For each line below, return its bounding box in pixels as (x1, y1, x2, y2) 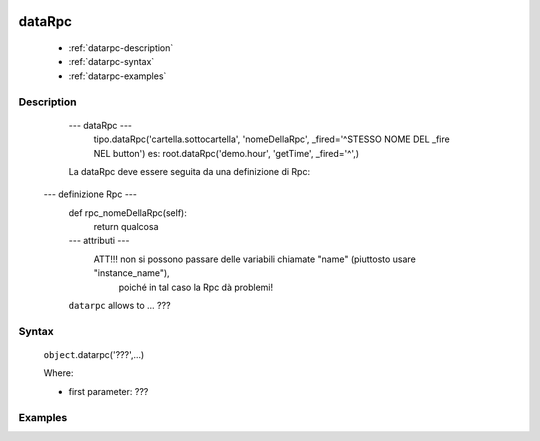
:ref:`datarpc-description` (68, 42, 174, 54)
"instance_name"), (93, 267, 170, 279)
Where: (43, 367, 74, 379)
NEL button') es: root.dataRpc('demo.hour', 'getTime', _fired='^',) (93, 147, 360, 159)
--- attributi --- (68, 235, 130, 247)
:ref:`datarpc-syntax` (68, 56, 155, 68)
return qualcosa (93, 221, 159, 233)
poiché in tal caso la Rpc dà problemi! (118, 281, 274, 293)
